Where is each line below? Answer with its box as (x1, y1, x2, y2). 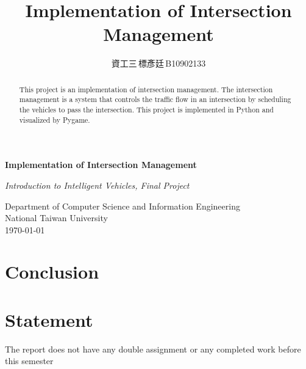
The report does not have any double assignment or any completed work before (5, 342, 301, 355)
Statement (5, 307, 93, 332)
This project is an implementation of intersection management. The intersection (19, 84, 273, 94)
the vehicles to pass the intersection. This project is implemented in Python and (19, 104, 274, 115)
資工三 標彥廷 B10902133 (111, 57, 206, 70)
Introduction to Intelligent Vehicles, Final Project (5, 178, 190, 191)
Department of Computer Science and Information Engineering (5, 199, 240, 212)
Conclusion (5, 259, 99, 284)
